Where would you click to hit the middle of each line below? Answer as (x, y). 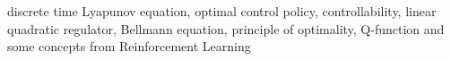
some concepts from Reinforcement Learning (129, 46)
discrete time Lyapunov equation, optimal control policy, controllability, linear (222, 11)
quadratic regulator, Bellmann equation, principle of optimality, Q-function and (226, 28)
